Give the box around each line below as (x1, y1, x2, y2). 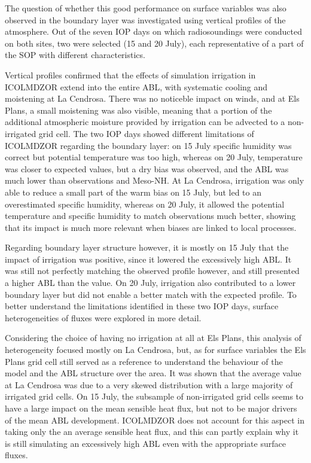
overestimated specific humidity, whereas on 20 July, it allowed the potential (5, 197, 285, 210)
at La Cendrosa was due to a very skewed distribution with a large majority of (5, 378, 293, 391)
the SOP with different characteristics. (5, 48, 145, 61)
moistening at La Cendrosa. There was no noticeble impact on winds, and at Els (5, 92, 300, 105)
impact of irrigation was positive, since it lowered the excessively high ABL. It (5, 252, 292, 265)
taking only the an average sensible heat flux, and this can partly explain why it (5, 425, 299, 438)
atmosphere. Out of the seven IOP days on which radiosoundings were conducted (5, 25, 302, 38)
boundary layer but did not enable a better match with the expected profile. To (5, 288, 297, 300)
